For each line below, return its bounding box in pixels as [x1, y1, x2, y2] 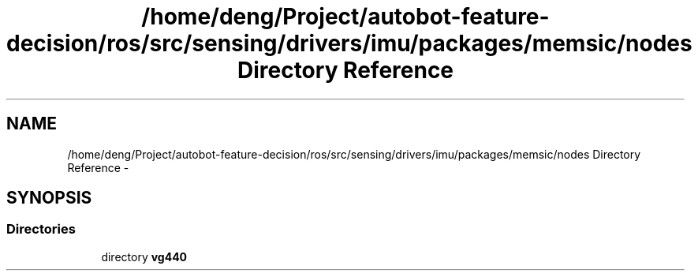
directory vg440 [101, 249, 188, 264]
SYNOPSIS [6, 188, 92, 208]
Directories [6, 221, 76, 238]
